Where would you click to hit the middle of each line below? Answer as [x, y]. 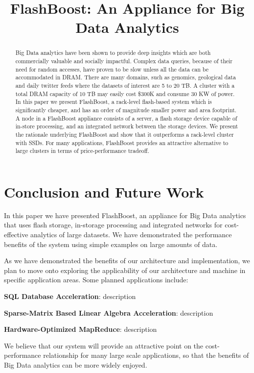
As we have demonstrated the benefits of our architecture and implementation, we [127, 261]
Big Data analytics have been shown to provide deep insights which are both [113, 53]
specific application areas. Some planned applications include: [96, 280]
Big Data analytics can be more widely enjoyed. [76, 364]
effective [16, 235]
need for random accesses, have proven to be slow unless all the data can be [112, 69]
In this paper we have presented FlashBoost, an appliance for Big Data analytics [125, 215]
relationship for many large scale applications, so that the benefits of [146, 355]
